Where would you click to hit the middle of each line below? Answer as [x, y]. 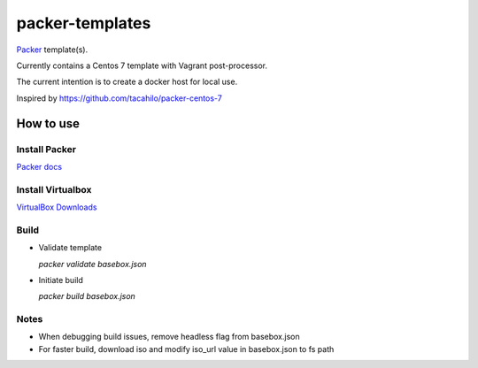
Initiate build [61, 280]
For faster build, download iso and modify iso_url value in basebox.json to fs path [186, 349]
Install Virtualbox [54, 189]
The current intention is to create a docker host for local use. [127, 82]
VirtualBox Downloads [57, 207]
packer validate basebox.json [93, 264]
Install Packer [46, 149]
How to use [48, 123]
